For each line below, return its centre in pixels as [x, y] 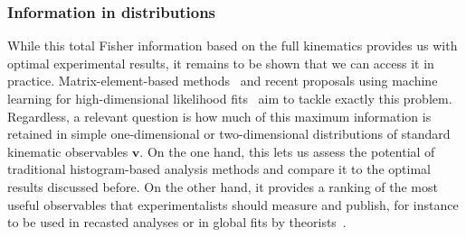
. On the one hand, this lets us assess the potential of [287, 151]
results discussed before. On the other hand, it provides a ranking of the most [223, 186]
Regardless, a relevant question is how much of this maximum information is [219, 116]
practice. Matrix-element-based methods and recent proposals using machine [223, 81]
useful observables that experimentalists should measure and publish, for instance [233, 204]
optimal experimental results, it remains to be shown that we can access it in [221, 63]
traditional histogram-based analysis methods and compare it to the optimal [219, 169]
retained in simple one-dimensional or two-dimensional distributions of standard [229, 134]
